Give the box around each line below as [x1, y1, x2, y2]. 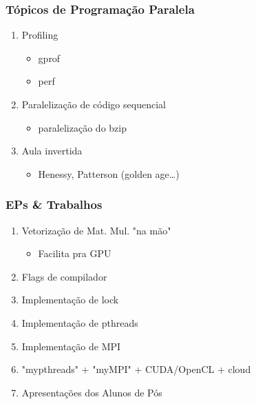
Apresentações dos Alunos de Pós [21, 385, 162, 399]
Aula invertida [21, 143, 83, 158]
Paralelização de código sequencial [21, 97, 166, 111]
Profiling [21, 28, 58, 42]
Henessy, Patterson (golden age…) [38, 166, 180, 181]
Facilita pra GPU [38, 246, 111, 261]
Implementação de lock [21, 292, 119, 307]
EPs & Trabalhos [6, 196, 103, 213]
